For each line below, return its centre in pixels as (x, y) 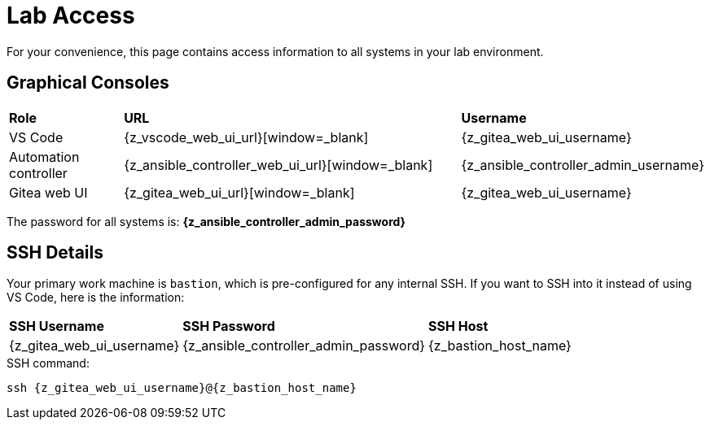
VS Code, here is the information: (96, 298)
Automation (44, 156)
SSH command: (48, 363)
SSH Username (57, 326)
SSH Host (458, 326)
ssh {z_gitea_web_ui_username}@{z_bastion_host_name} (182, 388)
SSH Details (55, 253)
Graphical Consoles (88, 83)
